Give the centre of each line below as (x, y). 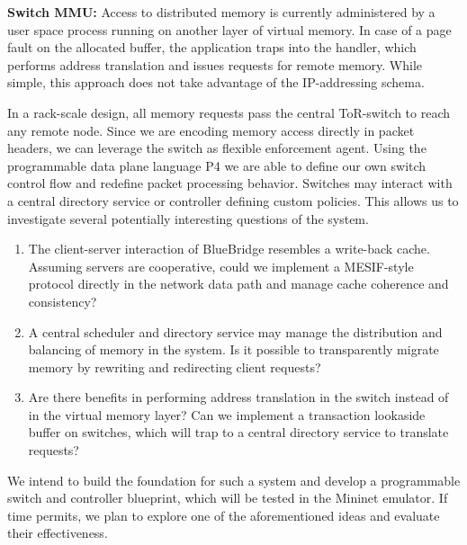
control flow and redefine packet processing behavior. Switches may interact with (230, 183)
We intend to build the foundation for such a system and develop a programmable (234, 480)
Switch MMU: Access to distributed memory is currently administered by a (221, 12)
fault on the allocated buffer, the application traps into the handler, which (212, 47)
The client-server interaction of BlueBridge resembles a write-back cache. (229, 249)
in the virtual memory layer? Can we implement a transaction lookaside (227, 414)
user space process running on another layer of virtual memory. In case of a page (229, 29)
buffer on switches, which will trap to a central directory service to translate (238, 432)
